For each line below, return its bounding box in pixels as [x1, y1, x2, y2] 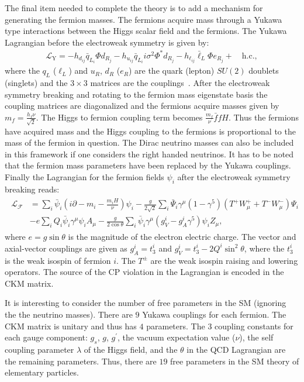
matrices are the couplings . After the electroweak [90, 77, 270, 89]
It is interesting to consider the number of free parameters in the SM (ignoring [5, 297, 286, 309]
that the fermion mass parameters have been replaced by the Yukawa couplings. [5, 159, 291, 171]
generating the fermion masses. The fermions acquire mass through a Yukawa [5, 13, 282, 25]
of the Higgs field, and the [84, 343, 178, 355]
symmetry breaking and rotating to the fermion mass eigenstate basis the [5, 88, 268, 100]
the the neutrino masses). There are [5, 308, 133, 320]
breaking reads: [5, 183, 60, 195]
